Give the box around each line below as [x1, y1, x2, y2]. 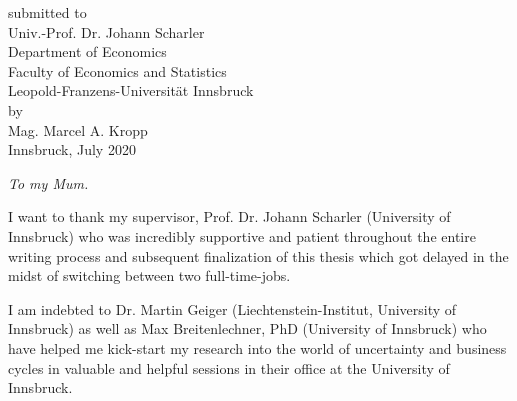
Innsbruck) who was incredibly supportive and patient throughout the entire [8, 225, 476, 246]
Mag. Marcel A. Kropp [8, 119, 148, 140]
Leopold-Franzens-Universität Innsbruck [8, 80, 254, 101]
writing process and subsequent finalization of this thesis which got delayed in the [8, 245, 509, 266]
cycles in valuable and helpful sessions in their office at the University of [8, 357, 450, 378]
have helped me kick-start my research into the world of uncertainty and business [8, 337, 507, 358]
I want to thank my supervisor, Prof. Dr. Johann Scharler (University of [8, 206, 451, 227]
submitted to [8, 2, 87, 22]
